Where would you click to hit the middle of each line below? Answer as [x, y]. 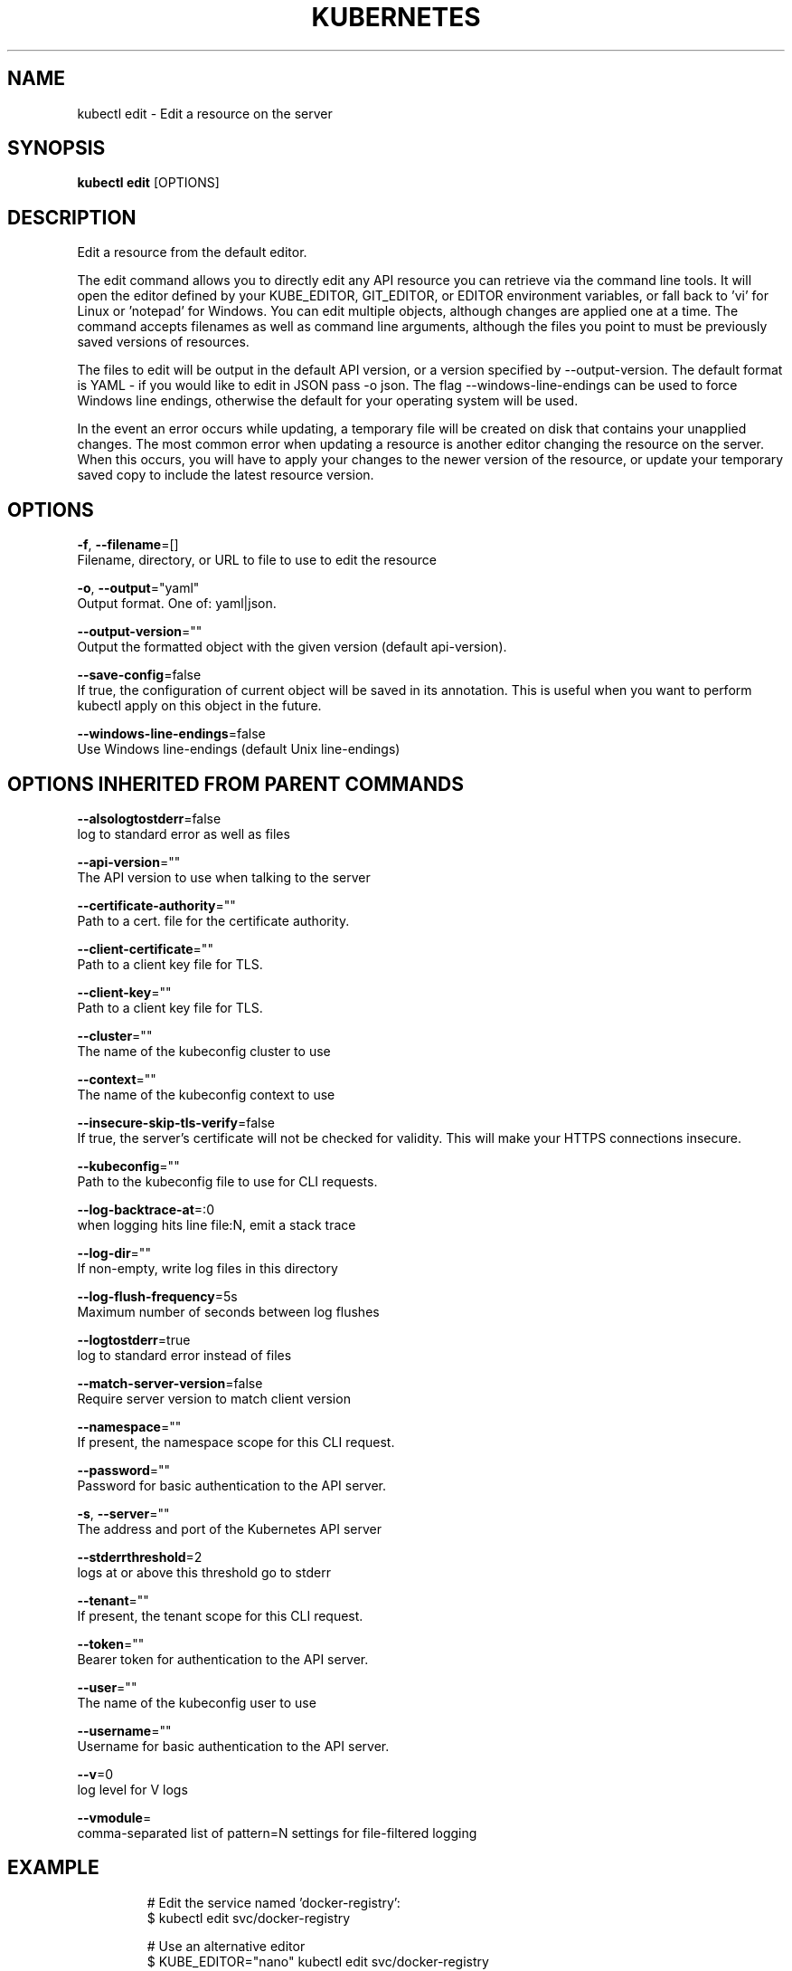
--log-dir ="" [114, 1252]
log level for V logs [132, 1789]
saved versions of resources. [163, 342]
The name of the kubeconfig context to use [206, 1094]
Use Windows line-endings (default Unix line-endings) [239, 749]
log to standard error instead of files [184, 1355]
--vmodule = [114, 1817]
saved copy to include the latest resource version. [226, 475]
